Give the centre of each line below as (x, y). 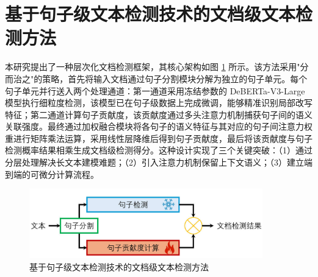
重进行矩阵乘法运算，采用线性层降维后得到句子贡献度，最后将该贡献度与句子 (159, 138)
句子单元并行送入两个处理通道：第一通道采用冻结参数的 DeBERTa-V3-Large (155, 90)
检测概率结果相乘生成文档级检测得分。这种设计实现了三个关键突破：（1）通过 (159, 150)
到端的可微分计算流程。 (52, 174)
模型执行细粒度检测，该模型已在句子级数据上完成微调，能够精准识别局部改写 (159, 103)
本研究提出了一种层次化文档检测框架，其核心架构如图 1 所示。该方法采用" (153, 67)
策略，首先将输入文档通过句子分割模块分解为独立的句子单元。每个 (175, 78)
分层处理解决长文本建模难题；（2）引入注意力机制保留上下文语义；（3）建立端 (159, 162)
